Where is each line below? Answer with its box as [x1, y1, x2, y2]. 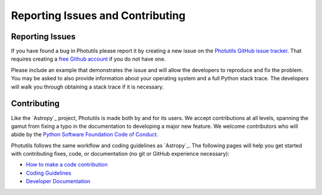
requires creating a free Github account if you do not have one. [11, 55, 166, 62]
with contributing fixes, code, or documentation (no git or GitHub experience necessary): [11, 150, 230, 158]
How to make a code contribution [26, 161, 108, 168]
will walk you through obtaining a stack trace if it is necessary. [11, 83, 164, 90]
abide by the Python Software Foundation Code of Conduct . [11, 131, 159, 138]
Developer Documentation [26, 178, 91, 185]
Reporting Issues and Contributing [11, 9, 186, 22]
